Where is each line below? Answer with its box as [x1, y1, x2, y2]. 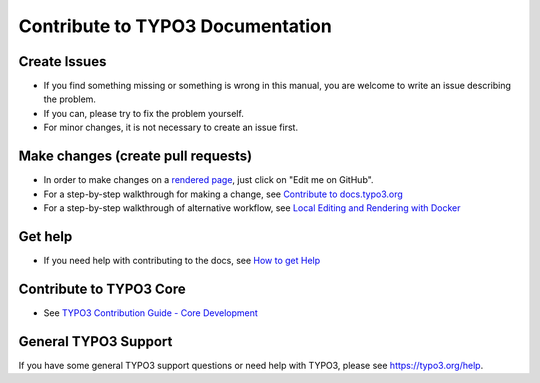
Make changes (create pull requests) [18, 148, 253, 165]
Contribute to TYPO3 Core [18, 280, 186, 297]
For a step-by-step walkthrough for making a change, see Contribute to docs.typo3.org [43, 188, 404, 200]
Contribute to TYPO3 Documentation [18, 15, 332, 37]
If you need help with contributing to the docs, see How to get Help [43, 254, 321, 266]
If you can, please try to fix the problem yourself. [43, 107, 244, 119]
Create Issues [18, 53, 107, 70]
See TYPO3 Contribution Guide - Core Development [43, 306, 259, 319]
